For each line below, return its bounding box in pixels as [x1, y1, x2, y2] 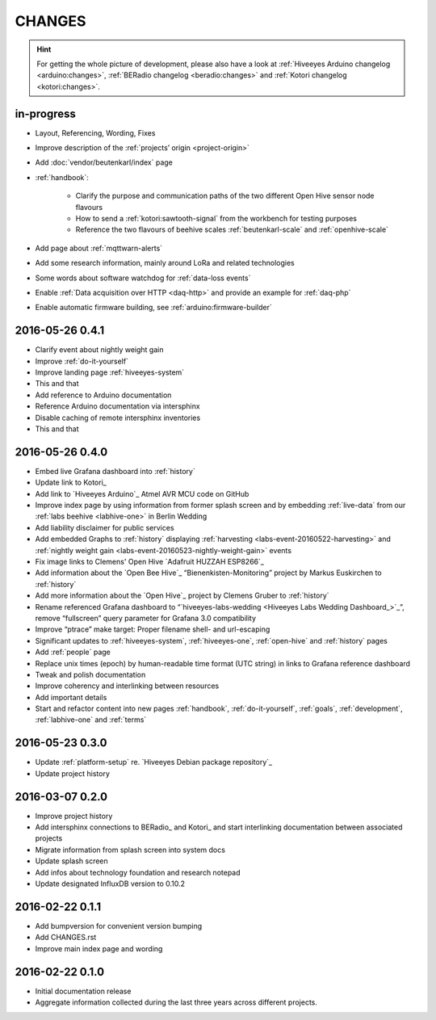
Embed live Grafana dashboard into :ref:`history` [35, 466, 195, 476]
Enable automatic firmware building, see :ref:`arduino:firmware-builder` [35, 303, 272, 313]
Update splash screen [35, 856, 108, 866]
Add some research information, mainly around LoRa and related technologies [35, 258, 295, 268]
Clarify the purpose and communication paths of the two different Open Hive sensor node [75, 191, 375, 201]
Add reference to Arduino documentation [35, 390, 172, 400]
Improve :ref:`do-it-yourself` [35, 356, 129, 366]
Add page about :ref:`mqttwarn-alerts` [35, 243, 163, 253]
